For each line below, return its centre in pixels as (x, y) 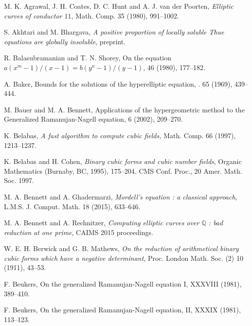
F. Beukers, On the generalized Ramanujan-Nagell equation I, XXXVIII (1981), (123, 284)
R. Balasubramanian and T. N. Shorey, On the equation (88, 58)
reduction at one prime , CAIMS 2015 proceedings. (79, 232)
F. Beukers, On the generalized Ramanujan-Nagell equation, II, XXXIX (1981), (122, 310)
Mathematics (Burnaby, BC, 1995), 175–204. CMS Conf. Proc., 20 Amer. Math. (123, 171)
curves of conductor (33, 15)
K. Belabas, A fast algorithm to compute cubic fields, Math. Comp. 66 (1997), (120, 135)
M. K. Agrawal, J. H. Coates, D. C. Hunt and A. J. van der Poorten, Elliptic (119, 6)
